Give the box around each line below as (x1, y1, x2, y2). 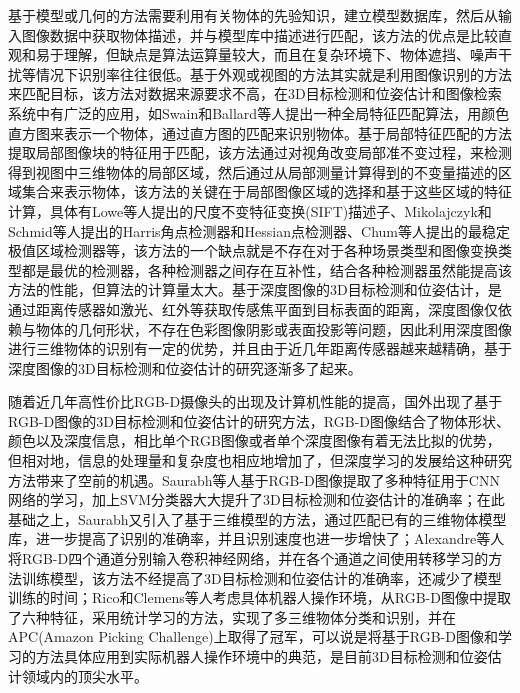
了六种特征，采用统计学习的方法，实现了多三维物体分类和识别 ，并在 (8, 606, 456, 627)
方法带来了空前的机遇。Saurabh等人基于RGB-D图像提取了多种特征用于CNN (8, 469, 500, 490)
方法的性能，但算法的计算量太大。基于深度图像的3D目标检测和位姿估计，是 (8, 279, 502, 300)
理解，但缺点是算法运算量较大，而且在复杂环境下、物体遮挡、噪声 (63, 44, 498, 65)
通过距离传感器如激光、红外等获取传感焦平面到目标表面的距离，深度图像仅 (8, 298, 498, 319)
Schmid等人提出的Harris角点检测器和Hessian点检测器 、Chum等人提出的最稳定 (8, 220, 510, 241)
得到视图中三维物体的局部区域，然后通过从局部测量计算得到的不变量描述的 (8, 161, 498, 182)
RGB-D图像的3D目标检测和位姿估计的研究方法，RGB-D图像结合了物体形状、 (8, 410, 511, 431)
